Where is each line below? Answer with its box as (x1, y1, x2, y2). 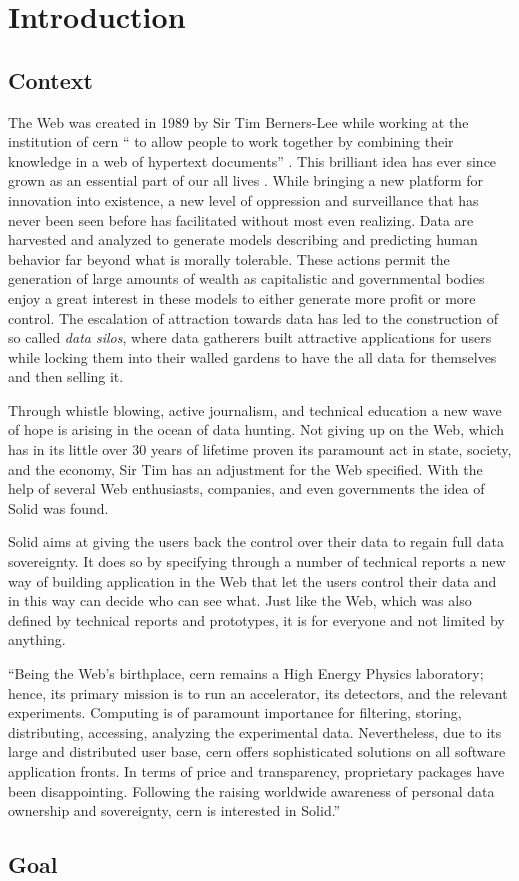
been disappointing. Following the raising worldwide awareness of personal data (8, 780, 495, 801)
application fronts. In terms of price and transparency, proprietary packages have (8, 760, 505, 781)
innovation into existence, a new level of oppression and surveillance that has (8, 189, 479, 210)
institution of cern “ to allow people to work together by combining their (8, 131, 454, 152)
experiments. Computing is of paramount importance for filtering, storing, (8, 702, 462, 723)
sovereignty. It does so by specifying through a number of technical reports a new (8, 551, 506, 572)
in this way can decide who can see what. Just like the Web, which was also (8, 590, 472, 611)
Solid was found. (8, 497, 109, 518)
